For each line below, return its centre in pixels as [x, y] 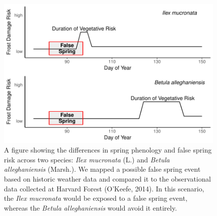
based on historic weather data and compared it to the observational [108, 179]
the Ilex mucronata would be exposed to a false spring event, [96, 198]
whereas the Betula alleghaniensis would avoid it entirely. [90, 207]
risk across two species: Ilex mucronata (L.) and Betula [87, 159]
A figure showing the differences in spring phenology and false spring [108, 150]
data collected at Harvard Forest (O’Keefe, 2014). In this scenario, [104, 188]
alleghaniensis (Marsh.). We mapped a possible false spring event [102, 169]
